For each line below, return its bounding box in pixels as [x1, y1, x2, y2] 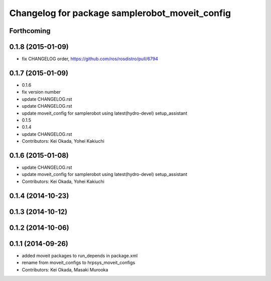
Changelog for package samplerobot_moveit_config [9, 8, 231, 19]
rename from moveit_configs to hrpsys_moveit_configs [22, 259, 135, 265]
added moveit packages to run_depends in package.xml [22, 252, 138, 258]
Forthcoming [9, 27, 51, 35]
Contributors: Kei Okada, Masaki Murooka [22, 266, 108, 272]
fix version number [22, 89, 61, 95]
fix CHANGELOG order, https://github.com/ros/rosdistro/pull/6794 [22, 56, 158, 62]
